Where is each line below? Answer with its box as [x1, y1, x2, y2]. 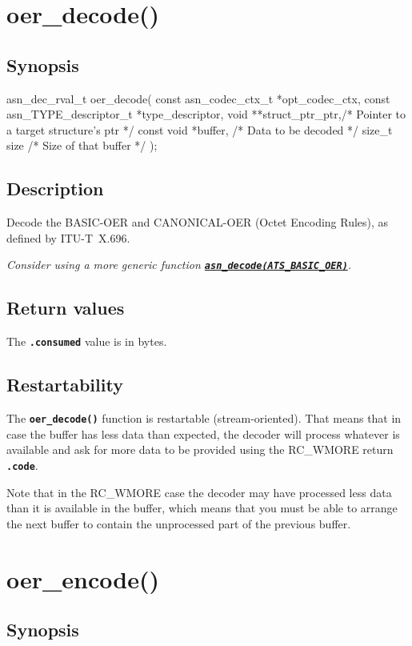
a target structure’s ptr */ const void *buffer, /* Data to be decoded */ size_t [6, 121, 393, 138]
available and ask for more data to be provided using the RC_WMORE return [6, 441, 394, 458]
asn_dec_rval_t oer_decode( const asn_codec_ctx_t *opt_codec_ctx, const [6, 90, 390, 106]
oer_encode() [6, 562, 159, 595]
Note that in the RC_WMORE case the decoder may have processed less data [6, 483, 392, 500]
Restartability [6, 372, 123, 397]
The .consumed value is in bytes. [6, 333, 167, 350]
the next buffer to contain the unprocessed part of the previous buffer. [6, 515, 351, 532]
